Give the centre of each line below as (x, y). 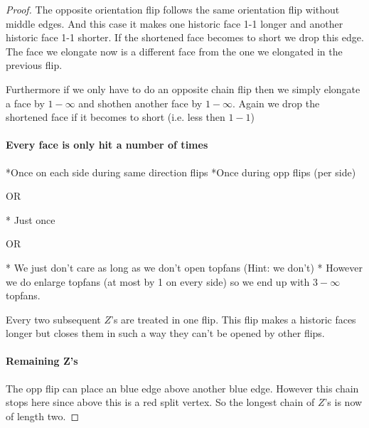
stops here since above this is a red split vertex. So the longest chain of (160, 402)
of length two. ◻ (43, 416)
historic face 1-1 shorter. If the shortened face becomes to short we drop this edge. (185, 37)
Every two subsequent (53, 319)
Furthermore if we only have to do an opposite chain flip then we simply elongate (183, 89)
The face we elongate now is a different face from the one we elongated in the (174, 51)
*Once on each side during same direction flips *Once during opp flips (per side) (181, 172)
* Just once (31, 219)
